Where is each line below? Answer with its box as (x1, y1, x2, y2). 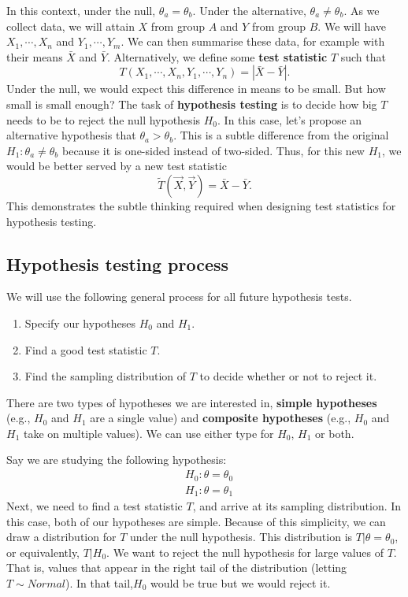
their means (6, 48, 63, 65)
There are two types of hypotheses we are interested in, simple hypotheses (6, 394, 377, 410)
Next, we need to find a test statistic (6, 498, 183, 514)
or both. (315, 425, 354, 441)
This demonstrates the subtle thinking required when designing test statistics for (6, 197, 396, 213)
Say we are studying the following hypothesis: (6, 451, 227, 468)
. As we (343, 2, 380, 18)
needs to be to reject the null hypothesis (6, 111, 201, 128)
